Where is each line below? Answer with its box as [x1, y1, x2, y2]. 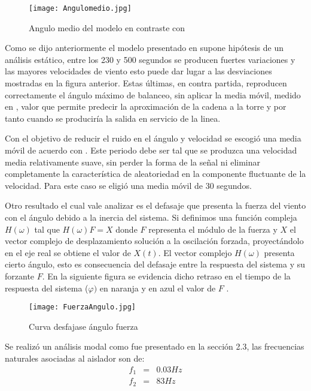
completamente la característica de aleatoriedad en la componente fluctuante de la [5, 167, 306, 180]
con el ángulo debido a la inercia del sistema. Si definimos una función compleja [5, 210, 297, 223]
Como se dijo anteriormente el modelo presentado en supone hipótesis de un [5, 41, 283, 54]
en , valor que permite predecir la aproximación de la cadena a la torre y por [5, 100, 286, 113]
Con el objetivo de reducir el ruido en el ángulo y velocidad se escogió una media [5, 132, 301, 145]
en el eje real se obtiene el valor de [5, 246, 131, 258]
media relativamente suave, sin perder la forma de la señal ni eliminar [5, 155, 261, 168]
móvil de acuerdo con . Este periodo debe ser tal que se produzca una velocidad [5, 144, 297, 156]
